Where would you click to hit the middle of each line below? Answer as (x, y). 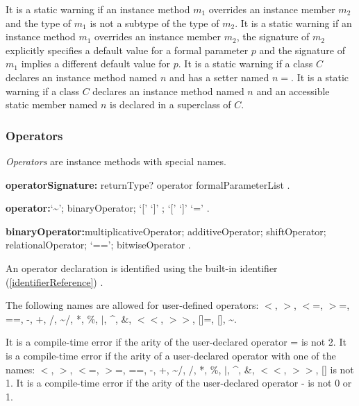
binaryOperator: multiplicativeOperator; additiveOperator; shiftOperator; (166, 231)
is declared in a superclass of (170, 104)
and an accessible (293, 91)
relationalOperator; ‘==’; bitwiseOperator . (98, 245)
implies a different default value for (96, 64)
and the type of (39, 23)
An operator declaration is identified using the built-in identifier (142, 268)
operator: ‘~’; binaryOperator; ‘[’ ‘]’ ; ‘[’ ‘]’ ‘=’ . (108, 208)
